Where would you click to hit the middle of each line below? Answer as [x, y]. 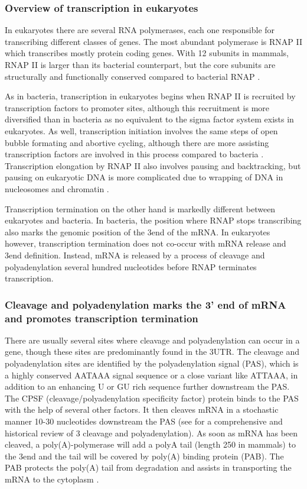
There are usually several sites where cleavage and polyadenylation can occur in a [152, 340]
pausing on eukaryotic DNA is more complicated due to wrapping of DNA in [144, 177]
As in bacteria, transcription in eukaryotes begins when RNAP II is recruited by [150, 96]
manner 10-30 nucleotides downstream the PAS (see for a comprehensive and [144, 421]
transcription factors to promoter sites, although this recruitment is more [137, 107]
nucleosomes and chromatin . [57, 188]
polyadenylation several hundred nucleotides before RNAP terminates [131, 266]
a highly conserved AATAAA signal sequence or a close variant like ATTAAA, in [151, 375]
